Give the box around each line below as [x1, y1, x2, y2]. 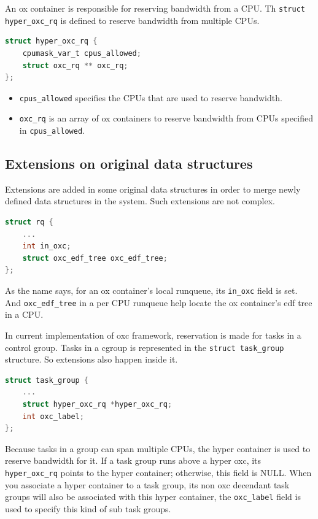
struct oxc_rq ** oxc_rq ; [22, 61, 128, 70]
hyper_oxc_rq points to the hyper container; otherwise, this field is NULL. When [5, 466, 312, 479]
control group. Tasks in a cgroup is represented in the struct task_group [5, 340, 284, 353]
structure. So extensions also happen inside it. [5, 353, 178, 366]
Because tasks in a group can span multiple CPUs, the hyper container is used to [5, 442, 311, 455]
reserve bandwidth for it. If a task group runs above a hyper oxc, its [5, 454, 262, 467]
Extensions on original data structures [5, 154, 253, 173]
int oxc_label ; [22, 412, 84, 421]
